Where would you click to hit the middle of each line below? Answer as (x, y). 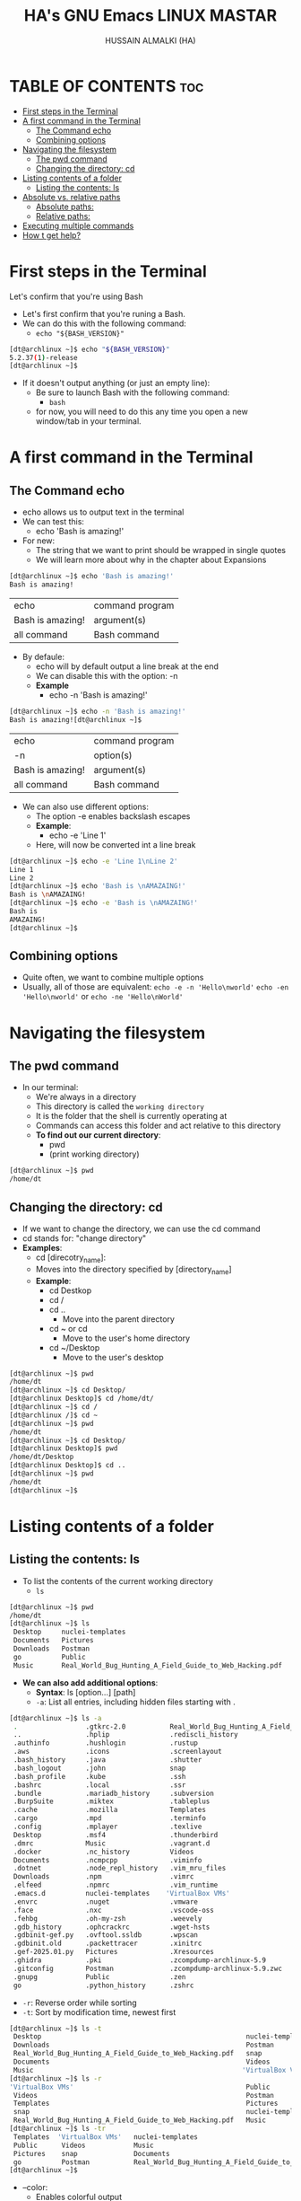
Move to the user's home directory (126, 1338)
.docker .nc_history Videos (103, 1852)
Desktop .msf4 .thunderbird (116, 1835)
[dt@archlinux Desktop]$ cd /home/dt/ (82, 1399)
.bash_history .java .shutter (107, 1760)
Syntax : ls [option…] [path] (86, 1692)
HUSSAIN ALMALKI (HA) (150, 40)
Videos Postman (144, 2095)
